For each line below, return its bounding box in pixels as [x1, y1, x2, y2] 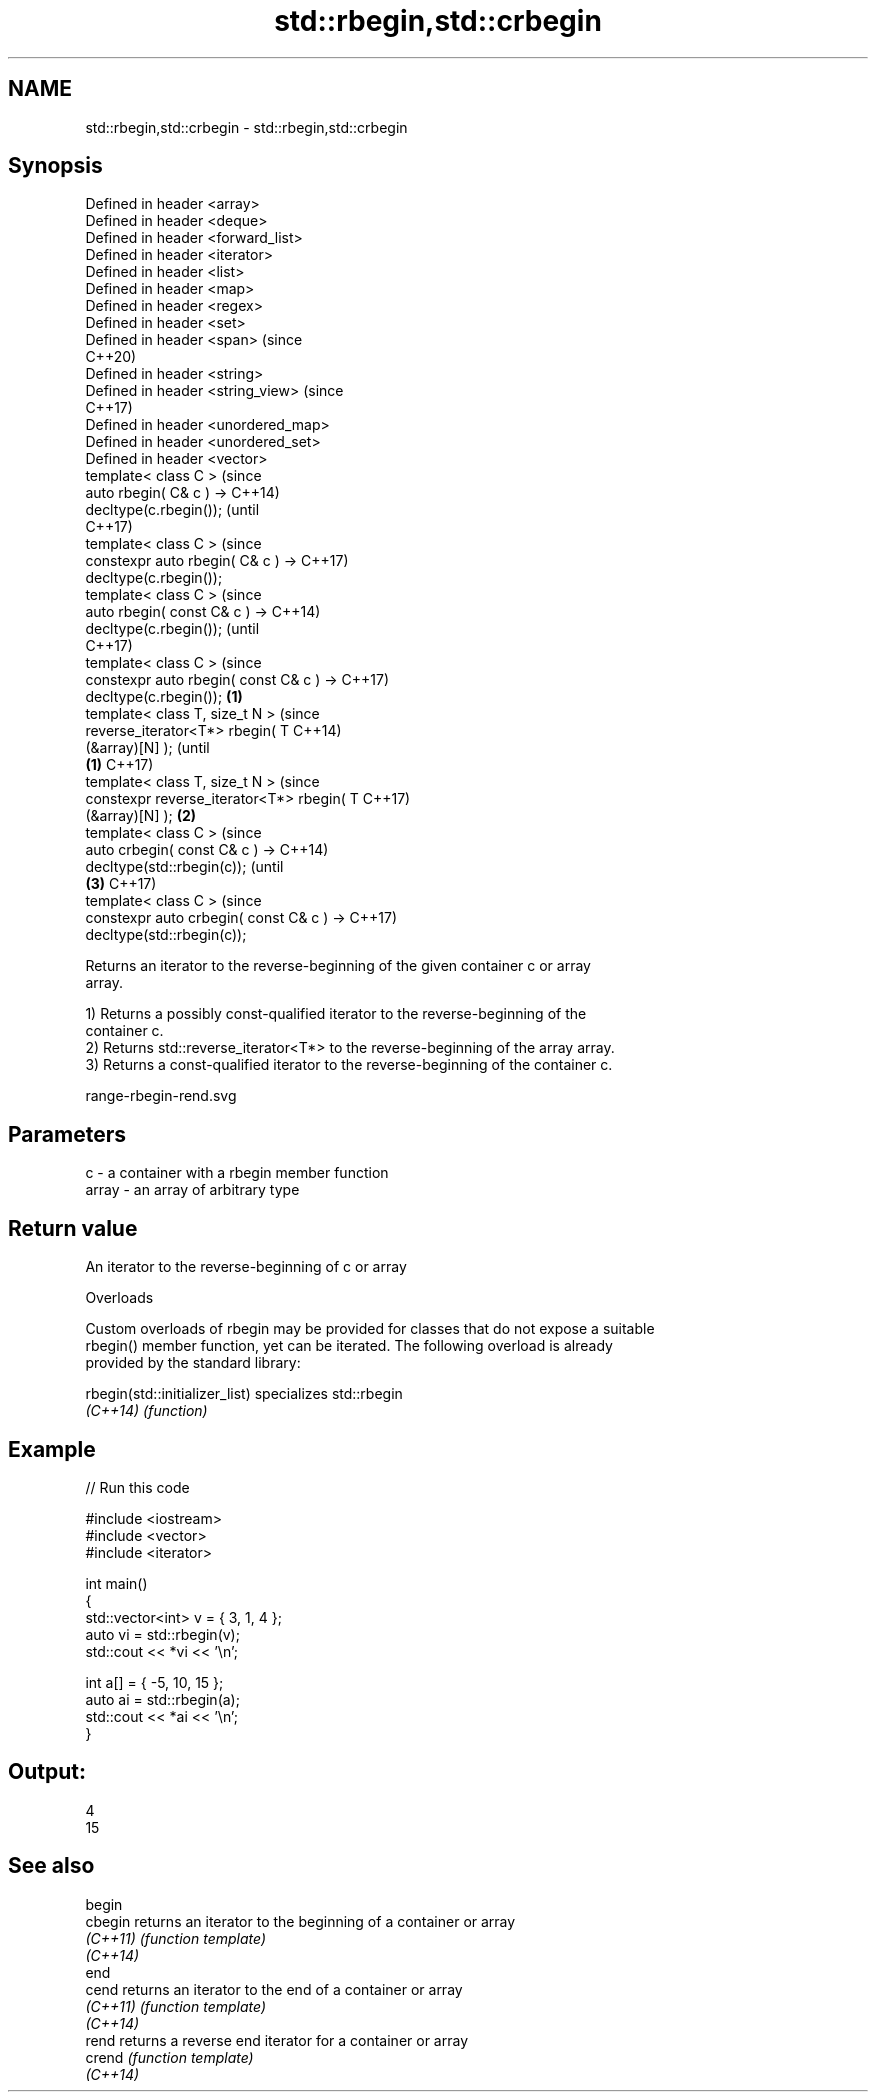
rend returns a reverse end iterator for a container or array [85, 2031, 469, 2049]
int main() [85, 1574, 148, 1592]
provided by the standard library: [85, 1354, 301, 1372]
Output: [8, 1759, 86, 1785]
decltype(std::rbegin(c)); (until [85, 858, 284, 876]
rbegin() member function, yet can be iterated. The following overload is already [85, 1337, 613, 1355]
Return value [8, 1215, 138, 1241]
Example [8, 1436, 96, 1462]
